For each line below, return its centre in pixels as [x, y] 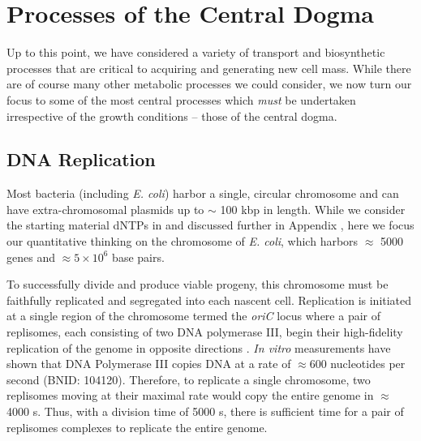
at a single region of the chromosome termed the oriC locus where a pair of [193, 316]
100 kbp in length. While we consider [313, 209]
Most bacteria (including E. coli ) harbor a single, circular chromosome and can [203, 193]
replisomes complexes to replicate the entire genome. [137, 427]
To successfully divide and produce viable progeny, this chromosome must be [198, 284]
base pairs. [138, 257]
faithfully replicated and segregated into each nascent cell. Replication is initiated [209, 300]
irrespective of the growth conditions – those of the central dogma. [172, 116]
